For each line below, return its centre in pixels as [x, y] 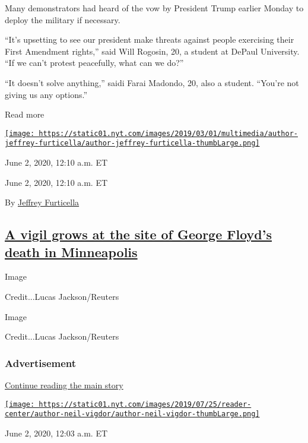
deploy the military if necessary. [63, 19]
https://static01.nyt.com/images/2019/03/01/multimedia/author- [168, 133]
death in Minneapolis [71, 251]
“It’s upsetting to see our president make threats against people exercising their [150, 39]
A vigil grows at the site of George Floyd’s [138, 234]
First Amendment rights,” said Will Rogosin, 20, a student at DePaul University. [152, 51]
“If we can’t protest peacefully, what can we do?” [94, 63]
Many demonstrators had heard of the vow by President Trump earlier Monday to [154, 8]
